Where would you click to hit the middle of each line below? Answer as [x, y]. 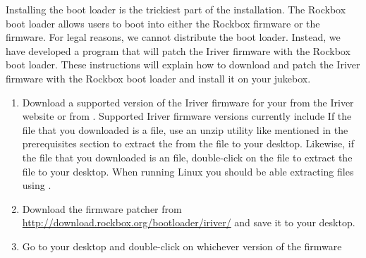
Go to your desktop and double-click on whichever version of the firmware [182, 246]
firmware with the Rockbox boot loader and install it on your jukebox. [158, 78]
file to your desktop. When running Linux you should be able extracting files [188, 171]
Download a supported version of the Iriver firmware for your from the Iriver [188, 102]
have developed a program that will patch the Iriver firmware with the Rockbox [178, 50]
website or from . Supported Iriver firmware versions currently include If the [187, 116]
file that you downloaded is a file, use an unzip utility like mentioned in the [185, 129]
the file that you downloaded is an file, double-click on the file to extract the [187, 157]
